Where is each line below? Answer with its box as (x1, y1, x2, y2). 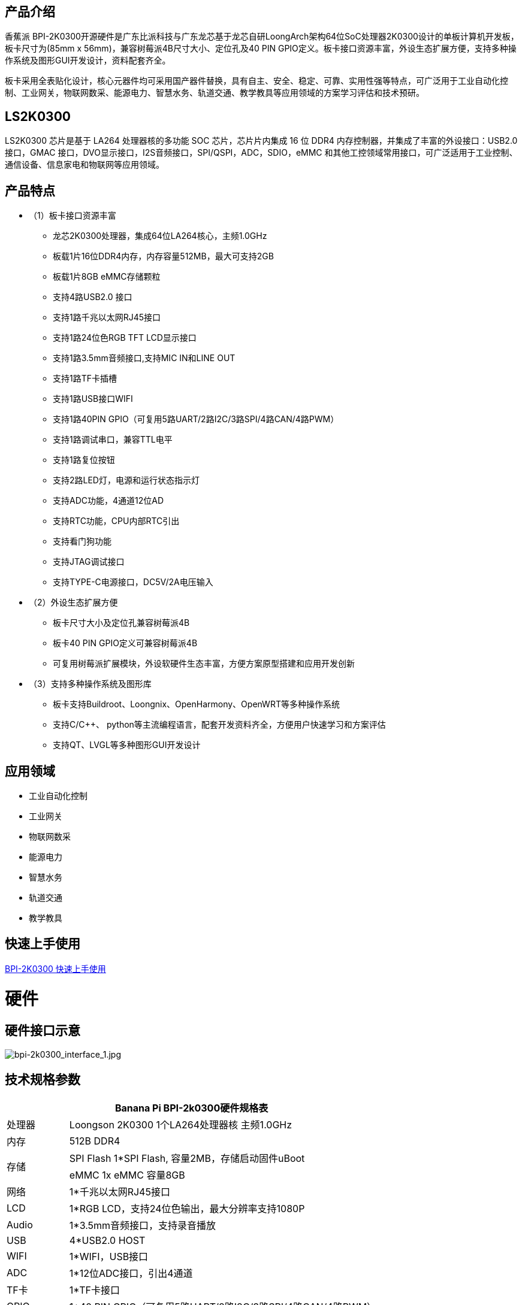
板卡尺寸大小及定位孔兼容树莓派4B (53, 617, 190, 628)
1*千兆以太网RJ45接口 (69, 1185, 170, 1198)
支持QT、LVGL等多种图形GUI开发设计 (53, 740, 201, 750)
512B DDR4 (69, 1134, 120, 1147)
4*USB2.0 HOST (69, 1234, 146, 1246)
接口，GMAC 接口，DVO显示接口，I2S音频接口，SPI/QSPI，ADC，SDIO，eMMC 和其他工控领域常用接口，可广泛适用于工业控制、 (5, 147, 518, 158)
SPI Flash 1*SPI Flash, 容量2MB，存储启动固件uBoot (69, 1152, 305, 1164)
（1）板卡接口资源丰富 (29, 210, 116, 221)
